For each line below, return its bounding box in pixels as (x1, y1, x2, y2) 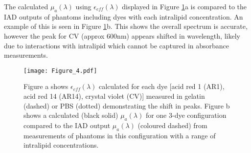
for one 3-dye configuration (145, 110, 227, 120)
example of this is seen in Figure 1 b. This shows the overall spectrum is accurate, (4, 21, 248, 31)
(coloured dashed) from (137, 120, 207, 130)
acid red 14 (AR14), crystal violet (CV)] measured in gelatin (23, 91, 205, 101)
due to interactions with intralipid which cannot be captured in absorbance (4, 40, 229, 50)
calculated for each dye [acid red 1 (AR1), (99, 81, 225, 91)
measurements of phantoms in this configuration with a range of (23, 130, 216, 140)
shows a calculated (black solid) (23, 110, 118, 120)
